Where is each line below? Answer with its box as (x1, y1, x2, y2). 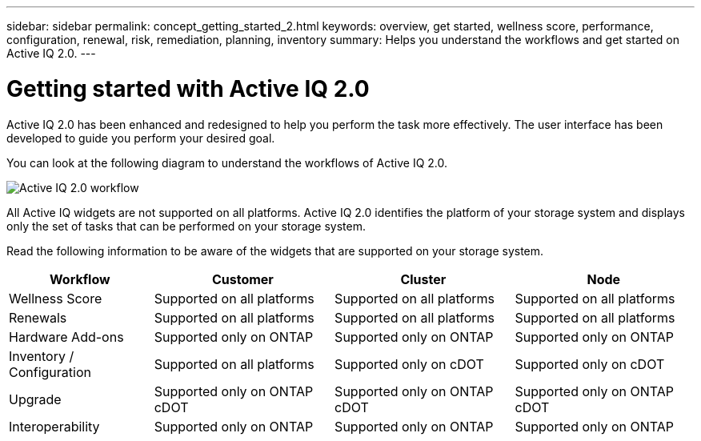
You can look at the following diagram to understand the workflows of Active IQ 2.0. (6, 155, 448, 170)
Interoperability (9, 418, 100, 435)
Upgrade (9, 391, 62, 407)
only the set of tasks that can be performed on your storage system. (6, 218, 366, 233)
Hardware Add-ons (9, 328, 124, 345)
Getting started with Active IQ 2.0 (6, 74, 370, 102)
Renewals (9, 309, 67, 326)
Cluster (400, 271, 447, 287)
